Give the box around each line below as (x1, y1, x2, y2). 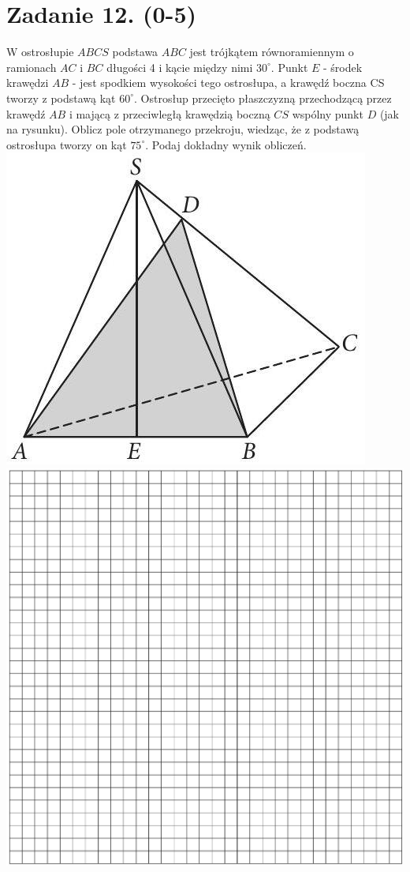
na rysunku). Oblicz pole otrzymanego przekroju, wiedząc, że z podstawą (6, 121, 360, 137)
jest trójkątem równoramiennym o (189, 43, 354, 60)
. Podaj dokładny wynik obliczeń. (145, 136, 307, 152)
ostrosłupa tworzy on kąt (6, 136, 127, 152)
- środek (323, 58, 363, 75)
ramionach (6, 58, 57, 75)
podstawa (112, 43, 158, 60)
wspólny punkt (292, 105, 363, 122)
